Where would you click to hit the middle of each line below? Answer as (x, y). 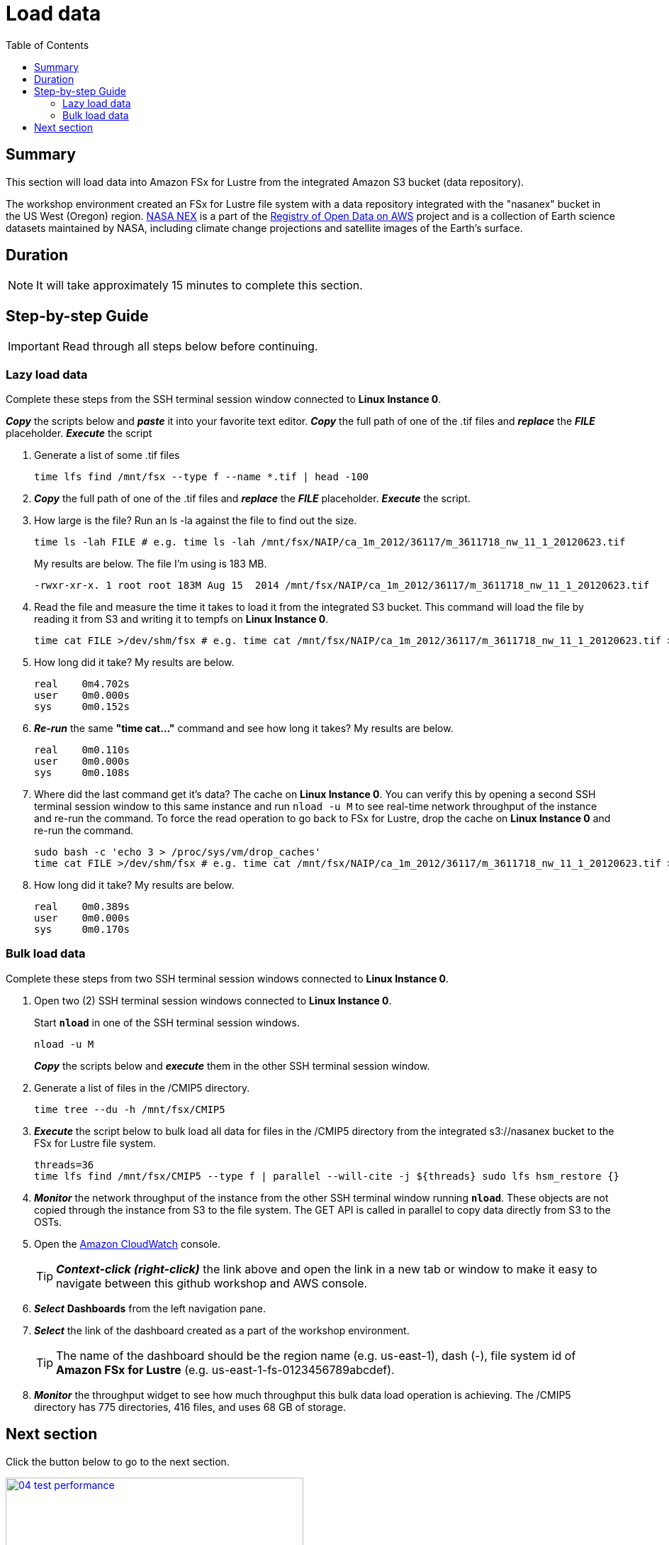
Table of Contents (47, 45)
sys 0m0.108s (82, 773)
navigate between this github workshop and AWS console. (212, 1283)
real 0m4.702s (82, 684)
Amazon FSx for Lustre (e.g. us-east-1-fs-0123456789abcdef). (225, 1369)
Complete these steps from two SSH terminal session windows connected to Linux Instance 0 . (227, 978)
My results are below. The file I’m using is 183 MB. (151, 564)
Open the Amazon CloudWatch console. (128, 1244)
